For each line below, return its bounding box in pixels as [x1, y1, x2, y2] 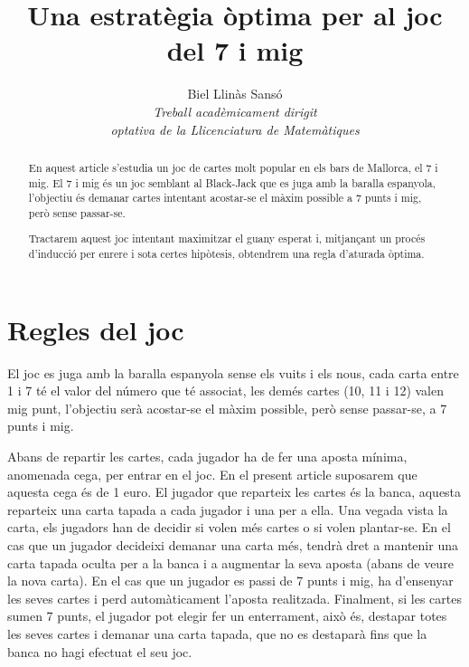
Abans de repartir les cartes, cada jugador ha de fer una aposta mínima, [7, 447, 408, 466]
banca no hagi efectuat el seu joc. [7, 642, 192, 661]
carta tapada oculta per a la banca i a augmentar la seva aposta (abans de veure [7, 553, 454, 572]
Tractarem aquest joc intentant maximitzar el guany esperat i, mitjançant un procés [28, 231, 426, 246]
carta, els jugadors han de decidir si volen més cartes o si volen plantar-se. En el [7, 518, 451, 537]
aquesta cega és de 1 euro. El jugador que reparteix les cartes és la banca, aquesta [7, 482, 462, 501]
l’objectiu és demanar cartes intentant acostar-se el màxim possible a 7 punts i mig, [28, 190, 422, 205]
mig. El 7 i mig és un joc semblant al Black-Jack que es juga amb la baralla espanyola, [28, 175, 436, 190]
